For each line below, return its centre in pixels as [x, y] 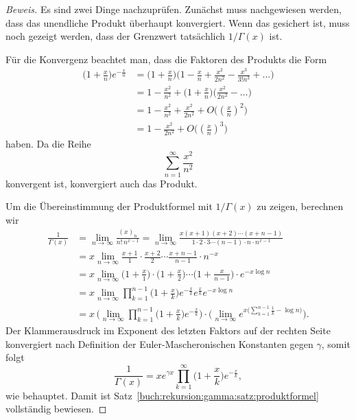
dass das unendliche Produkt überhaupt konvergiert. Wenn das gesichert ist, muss [178, 22]
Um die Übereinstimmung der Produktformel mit [109, 206]
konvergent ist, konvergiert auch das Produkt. [102, 183]
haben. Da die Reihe [48, 144]
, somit [336, 343]
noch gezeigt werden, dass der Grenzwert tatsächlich [116, 36]
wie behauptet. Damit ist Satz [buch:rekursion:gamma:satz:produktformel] [162, 395]
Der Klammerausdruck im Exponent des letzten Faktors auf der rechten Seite [168, 330]
